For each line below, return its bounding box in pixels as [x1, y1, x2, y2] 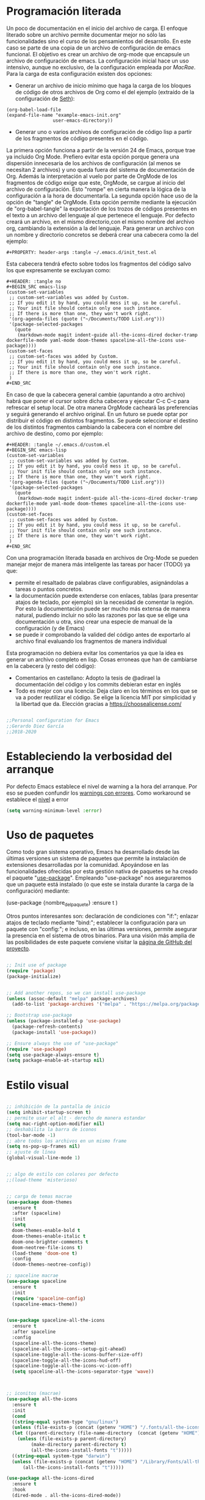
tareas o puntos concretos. [15, 585, 84, 593]
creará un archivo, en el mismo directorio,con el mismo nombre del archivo [6, 218, 195, 225]
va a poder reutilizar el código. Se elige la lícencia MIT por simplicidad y [15, 693, 196, 701]
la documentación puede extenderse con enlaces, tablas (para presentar [15, 592, 198, 599]
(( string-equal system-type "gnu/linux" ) [12, 1419, 119, 1425]
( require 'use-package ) [6, 1046, 67, 1052]
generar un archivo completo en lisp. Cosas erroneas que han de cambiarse [6, 656, 198, 663]
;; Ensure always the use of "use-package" [6, 1040, 119, 1047]
